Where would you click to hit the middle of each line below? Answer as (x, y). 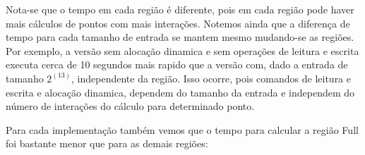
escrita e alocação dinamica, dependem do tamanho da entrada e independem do (180, 92)
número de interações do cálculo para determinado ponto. (130, 106)
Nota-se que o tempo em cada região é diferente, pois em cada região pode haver (180, 9)
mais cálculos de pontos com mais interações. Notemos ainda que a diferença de (178, 23)
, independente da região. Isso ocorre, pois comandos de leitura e (211, 78)
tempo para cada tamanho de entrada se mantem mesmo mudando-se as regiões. (180, 37)
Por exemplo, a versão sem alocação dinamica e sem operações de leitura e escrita (182, 50)
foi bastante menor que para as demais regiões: (107, 143)
